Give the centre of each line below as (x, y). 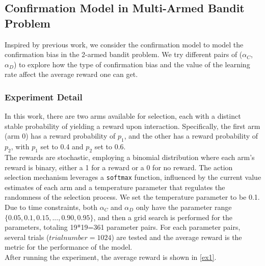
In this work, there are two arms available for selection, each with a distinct (123, 116)
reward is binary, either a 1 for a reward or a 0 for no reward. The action (119, 167)
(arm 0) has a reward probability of (60, 136)
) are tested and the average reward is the (177, 237)
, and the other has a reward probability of (191, 136)
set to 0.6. (110, 147)
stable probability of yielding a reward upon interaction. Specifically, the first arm (132, 126)
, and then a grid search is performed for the (163, 217)
